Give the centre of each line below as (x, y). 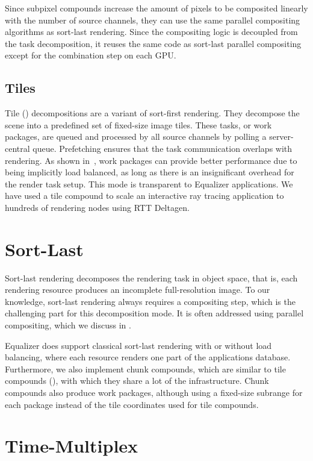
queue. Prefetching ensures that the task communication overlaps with (163, 148)
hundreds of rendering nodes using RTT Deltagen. (97, 207)
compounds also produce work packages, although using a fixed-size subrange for (154, 392)
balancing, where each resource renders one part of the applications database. (148, 357)
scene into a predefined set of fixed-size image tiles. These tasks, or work (138, 124)
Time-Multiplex (72, 446)
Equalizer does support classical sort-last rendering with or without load (138, 345)
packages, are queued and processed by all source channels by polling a (136, 136)
